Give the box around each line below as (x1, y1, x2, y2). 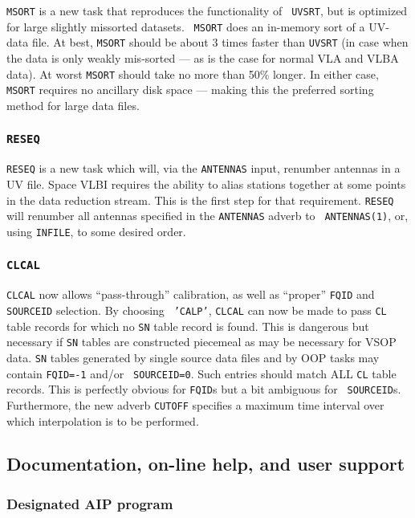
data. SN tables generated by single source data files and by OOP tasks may (6, 349, 380, 365)
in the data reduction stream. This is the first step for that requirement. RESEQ (6, 191, 394, 208)
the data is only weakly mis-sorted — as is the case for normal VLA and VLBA (6, 49, 399, 66)
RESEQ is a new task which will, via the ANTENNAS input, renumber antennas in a (6, 160, 401, 177)
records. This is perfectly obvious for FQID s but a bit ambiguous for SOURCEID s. (6, 381, 401, 398)
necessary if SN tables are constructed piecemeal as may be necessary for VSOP (6, 333, 397, 350)
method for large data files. (6, 96, 140, 113)
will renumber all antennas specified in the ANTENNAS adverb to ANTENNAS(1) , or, (6, 207, 409, 224)
